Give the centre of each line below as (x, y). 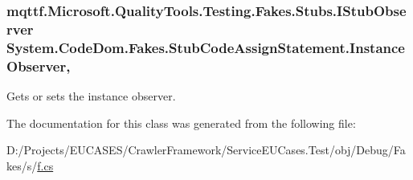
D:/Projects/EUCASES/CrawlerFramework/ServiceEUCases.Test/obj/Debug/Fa (206, 150)
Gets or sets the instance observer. (91, 95)
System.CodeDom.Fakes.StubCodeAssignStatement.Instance (206, 47)
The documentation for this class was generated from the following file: (181, 123)
